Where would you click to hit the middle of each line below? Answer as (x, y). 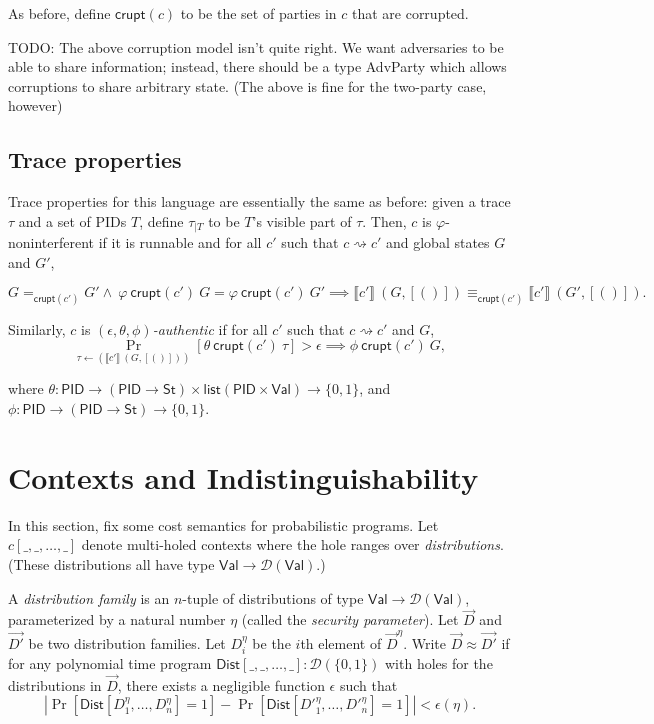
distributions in (55, 684)
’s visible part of (302, 220)
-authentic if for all (210, 328)
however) (35, 105)
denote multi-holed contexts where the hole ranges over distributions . (292, 544)
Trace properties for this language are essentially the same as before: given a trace (259, 201)
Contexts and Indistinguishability (243, 476)
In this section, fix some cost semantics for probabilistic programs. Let (223, 524)
